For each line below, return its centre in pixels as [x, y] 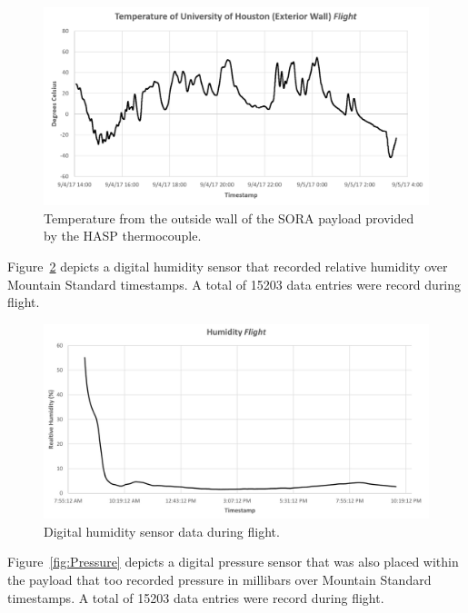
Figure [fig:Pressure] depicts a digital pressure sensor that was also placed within [233, 562]
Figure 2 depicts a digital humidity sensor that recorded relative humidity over [228, 266]
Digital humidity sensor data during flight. [162, 531]
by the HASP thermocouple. [123, 236]
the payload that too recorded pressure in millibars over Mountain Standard [219, 580]
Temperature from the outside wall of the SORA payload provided [229, 218]
